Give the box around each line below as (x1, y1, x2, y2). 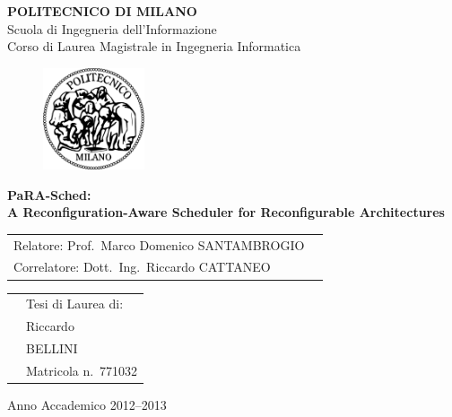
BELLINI (26, 338, 78, 357)
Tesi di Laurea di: (26, 294, 124, 313)
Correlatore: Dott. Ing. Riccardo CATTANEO (13, 257, 271, 276)
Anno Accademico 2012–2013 (7, 395, 167, 413)
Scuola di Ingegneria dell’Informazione (7, 19, 217, 38)
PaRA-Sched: (7, 185, 91, 204)
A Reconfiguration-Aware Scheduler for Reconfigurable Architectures (7, 203, 445, 222)
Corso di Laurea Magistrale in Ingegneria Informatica (7, 37, 301, 56)
